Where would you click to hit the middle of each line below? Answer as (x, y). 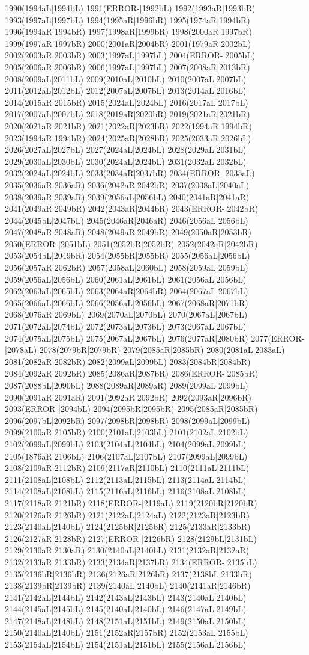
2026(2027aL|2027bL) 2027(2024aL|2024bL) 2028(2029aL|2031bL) (126, 149)
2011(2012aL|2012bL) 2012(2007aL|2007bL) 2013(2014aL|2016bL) (126, 91)
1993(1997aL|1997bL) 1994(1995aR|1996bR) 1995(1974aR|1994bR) (127, 20)
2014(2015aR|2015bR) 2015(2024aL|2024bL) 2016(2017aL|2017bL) (127, 102)
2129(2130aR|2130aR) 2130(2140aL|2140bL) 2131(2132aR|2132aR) (127, 550)
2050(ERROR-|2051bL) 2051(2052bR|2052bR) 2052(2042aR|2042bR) (131, 243)
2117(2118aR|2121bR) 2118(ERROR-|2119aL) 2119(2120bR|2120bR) (131, 503)
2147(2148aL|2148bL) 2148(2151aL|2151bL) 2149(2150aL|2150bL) (126, 620)
